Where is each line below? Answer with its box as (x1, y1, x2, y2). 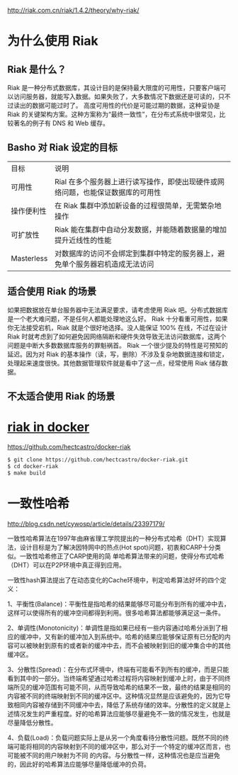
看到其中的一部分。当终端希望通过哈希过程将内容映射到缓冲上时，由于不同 (7, 674, 225, 682)
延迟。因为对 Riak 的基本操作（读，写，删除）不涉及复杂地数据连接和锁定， (7, 350, 228, 358)
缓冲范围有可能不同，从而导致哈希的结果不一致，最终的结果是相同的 (31, 683, 231, 691)
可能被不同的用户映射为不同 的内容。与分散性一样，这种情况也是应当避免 (7, 751, 220, 759)
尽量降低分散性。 (7, 718, 57, 727)
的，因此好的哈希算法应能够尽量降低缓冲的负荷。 (7, 759, 150, 768)
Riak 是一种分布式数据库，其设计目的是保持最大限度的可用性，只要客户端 (7, 84, 220, 91)
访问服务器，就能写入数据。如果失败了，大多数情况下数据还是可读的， (13, 92, 218, 101)
